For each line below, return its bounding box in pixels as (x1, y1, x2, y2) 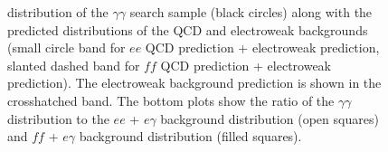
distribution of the (7, 3, 109, 21)
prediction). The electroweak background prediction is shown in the (7, 73, 382, 92)
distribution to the (7, 109, 109, 128)
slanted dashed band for (7, 55, 140, 74)
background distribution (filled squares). (79, 127, 302, 146)
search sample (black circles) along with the (129, 3, 373, 21)
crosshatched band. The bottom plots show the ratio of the (7, 90, 335, 109)
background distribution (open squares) (160, 109, 379, 128)
